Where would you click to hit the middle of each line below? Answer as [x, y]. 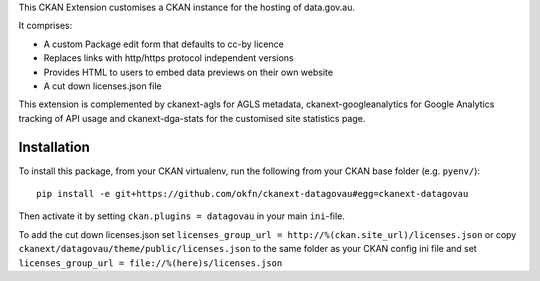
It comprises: [45, 26]
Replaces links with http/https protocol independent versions [168, 58]
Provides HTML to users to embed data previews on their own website [188, 72]
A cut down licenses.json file [102, 86]
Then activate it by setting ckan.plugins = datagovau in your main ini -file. [181, 216]
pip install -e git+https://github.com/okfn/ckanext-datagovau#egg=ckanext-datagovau [252, 194]
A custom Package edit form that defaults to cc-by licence [163, 44]
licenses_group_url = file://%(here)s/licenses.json [150, 263]
